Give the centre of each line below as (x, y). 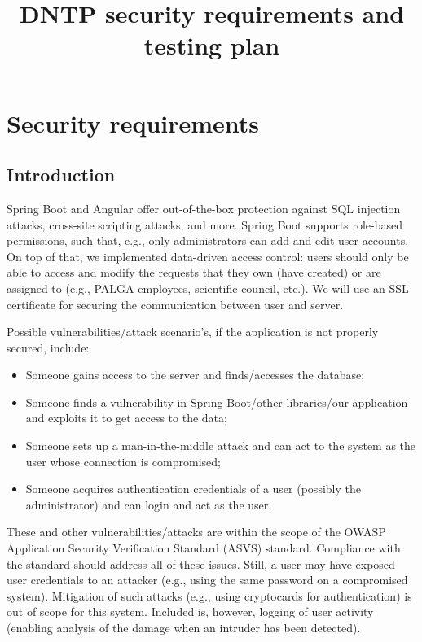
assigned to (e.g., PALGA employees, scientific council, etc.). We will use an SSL (208, 288)
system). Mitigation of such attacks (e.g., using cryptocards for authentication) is (209, 595)
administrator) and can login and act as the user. (149, 504)
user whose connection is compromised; (123, 461)
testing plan (212, 45)
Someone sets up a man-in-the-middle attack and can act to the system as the (221, 445)
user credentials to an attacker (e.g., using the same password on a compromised (207, 580)
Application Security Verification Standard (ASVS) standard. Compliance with (204, 548)
